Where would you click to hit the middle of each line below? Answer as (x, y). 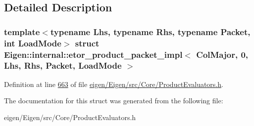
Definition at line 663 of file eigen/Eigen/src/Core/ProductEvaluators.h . (114, 84)
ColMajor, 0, (222, 54)
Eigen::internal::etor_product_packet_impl (93, 54)
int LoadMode (33, 43)
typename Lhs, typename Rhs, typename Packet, (150, 31)
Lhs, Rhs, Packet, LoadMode (63, 65)
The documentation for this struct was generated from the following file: (114, 101)
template (22, 31)
